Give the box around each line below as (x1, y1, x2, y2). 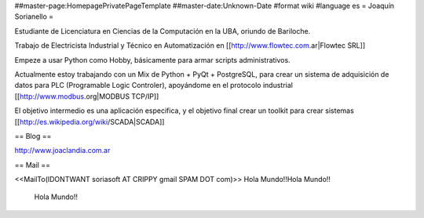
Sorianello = (14, 12, 54, 21)
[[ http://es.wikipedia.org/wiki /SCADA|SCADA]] (14, 117, 165, 126)
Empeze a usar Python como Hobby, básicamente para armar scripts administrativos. (14, 55, 291, 64)
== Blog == (14, 131, 52, 140)
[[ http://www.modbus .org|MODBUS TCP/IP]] (14, 91, 159, 101)
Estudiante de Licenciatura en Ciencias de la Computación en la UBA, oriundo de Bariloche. (14, 26, 311, 35)
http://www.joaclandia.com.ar (14, 146, 111, 155)
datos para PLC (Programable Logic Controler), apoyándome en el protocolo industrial (14, 81, 294, 90)
